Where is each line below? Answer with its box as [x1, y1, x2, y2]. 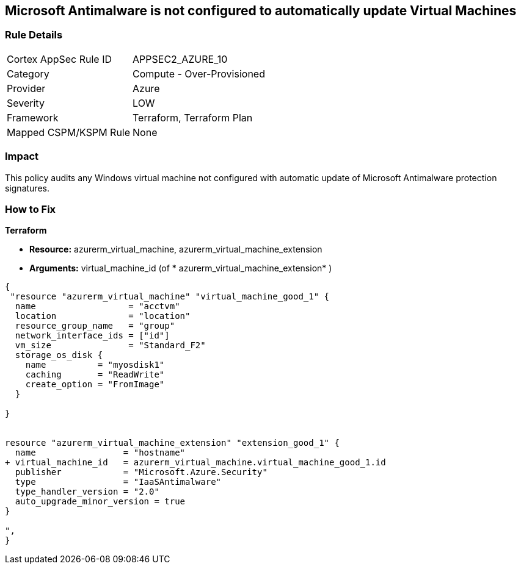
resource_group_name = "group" [15, 321, 175, 331]
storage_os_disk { [15, 350, 103, 360]
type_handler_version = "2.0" [15, 487, 159, 497]
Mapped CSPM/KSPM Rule [7, 126, 131, 138]
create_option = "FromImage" [25, 379, 165, 390]
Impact [5, 150, 39, 163]
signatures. [5, 182, 49, 193]
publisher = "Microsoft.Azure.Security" [15, 467, 268, 478]
